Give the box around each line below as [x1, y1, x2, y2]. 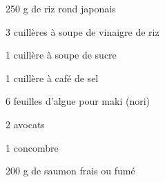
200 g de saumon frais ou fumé [6, 163, 135, 178]
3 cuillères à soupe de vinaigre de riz [6, 24, 159, 39]
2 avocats [6, 117, 45, 131]
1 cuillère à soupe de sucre [6, 48, 117, 62]
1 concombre [6, 140, 59, 154]
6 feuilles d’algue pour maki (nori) [6, 94, 151, 108]
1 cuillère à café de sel [6, 70, 99, 85]
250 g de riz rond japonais [6, 1, 116, 15]
